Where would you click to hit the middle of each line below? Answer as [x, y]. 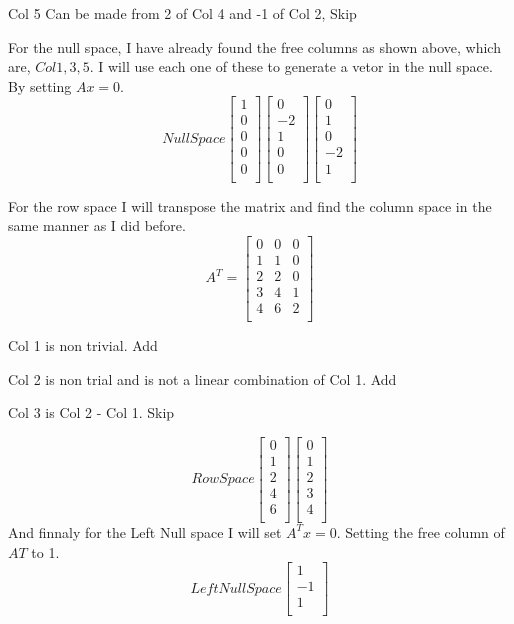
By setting [40, 85]
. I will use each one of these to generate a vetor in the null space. [291, 66]
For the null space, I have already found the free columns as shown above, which [254, 46]
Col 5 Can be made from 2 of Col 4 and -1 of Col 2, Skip [182, 13]
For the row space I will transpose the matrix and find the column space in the [250, 205]
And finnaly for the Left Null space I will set [145, 531]
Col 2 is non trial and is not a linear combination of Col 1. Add [202, 378]
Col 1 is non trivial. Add [83, 344]
